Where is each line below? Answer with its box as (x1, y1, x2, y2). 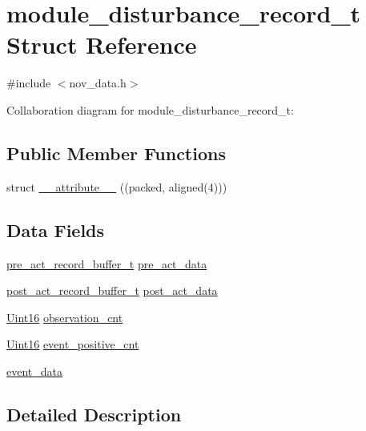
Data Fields (6, 217, 105, 242)
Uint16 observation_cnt (6, 308, 123, 325)
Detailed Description (6, 401, 182, 426)
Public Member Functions (6, 140, 226, 165)
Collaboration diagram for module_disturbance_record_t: (6, 101, 294, 118)
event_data (6, 362, 62, 379)
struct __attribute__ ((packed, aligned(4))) (6, 178, 227, 195)
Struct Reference (6, 28, 197, 61)
